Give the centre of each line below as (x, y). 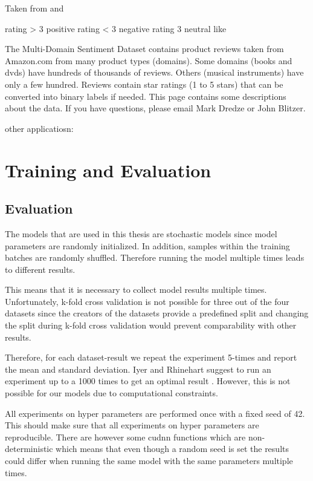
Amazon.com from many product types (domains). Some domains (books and (149, 60)
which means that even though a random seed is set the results (172, 449)
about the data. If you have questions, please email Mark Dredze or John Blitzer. (155, 108)
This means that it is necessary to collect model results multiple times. (136, 290)
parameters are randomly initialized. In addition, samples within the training (147, 245)
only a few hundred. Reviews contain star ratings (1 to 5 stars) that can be (144, 84)
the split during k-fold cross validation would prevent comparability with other (151, 325)
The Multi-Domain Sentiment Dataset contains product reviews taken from (144, 49)
